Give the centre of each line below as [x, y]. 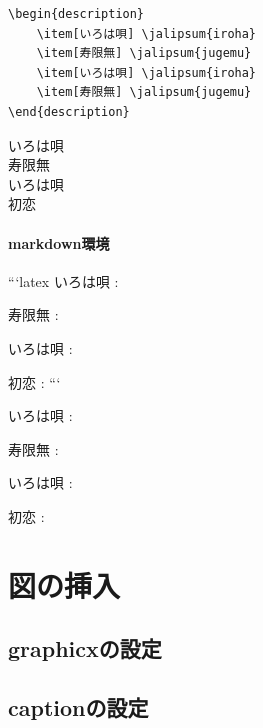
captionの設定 [78, 707]
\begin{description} [76, 14]
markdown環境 [59, 242]
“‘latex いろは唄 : [63, 280]
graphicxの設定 [85, 648]
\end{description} [69, 111]
